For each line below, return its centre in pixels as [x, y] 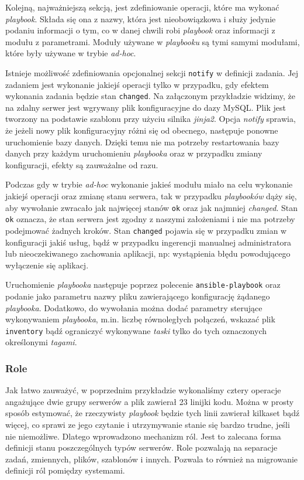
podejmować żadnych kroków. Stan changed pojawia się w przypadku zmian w [146, 230]
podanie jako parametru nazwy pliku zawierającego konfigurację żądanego [138, 296]
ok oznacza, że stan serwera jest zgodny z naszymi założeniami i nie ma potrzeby [150, 219]
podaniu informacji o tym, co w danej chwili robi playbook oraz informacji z [140, 30]
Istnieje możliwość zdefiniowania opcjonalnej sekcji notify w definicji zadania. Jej [152, 72]
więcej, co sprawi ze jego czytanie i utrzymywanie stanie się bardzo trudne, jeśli [148, 425]
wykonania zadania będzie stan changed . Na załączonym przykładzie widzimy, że [150, 96]
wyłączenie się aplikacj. [47, 265]
